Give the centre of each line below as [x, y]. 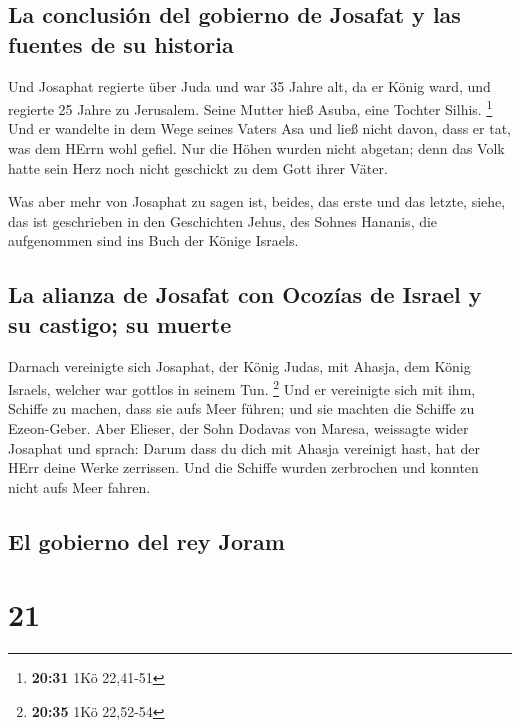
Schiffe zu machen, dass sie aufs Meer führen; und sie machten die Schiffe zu [241, 408]
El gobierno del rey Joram [146, 540]
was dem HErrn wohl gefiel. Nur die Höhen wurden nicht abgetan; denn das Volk [256, 148]
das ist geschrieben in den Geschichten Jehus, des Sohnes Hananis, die [223, 220]
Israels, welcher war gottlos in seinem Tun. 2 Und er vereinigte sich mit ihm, [242, 387]
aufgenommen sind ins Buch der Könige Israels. [153, 240]
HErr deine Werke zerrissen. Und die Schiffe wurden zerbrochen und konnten [243, 467]
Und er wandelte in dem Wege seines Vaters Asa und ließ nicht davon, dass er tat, [259, 128]
